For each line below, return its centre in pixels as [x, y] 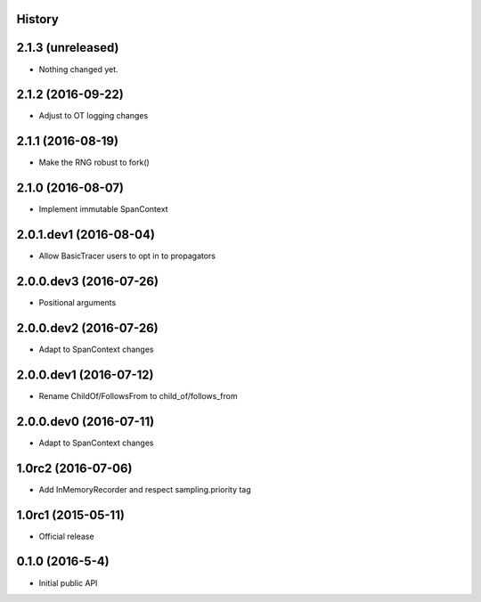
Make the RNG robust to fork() [94, 163]
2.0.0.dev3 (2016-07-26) [88, 281]
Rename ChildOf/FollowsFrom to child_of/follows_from [138, 395]
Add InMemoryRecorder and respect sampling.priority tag [145, 489]
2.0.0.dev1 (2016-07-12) [85, 374]
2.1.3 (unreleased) [68, 48]
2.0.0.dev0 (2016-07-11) [86, 422]
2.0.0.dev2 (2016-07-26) [88, 328]
